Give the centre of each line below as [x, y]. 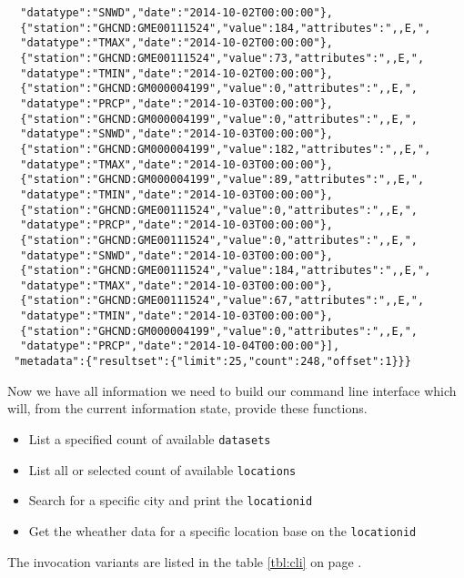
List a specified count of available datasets [150, 438]
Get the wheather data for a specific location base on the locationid [222, 530]
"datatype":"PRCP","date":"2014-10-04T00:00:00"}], [180, 346]
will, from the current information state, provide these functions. [187, 408]
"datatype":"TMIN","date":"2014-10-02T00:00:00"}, [177, 73]
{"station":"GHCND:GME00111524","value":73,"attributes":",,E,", [222, 58]
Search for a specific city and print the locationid [171, 500]
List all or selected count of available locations [162, 469]
